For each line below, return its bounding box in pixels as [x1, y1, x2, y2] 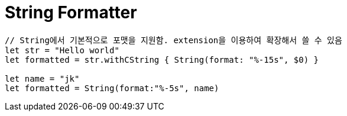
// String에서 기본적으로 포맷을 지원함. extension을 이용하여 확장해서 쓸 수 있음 [5, 35, 342, 45]
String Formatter [5, 2, 137, 22]
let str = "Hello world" [5, 45, 119, 55]
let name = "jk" [5, 73, 80, 83]
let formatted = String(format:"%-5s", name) [5, 83, 219, 93]
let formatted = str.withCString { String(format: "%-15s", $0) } [5, 54, 319, 65]
